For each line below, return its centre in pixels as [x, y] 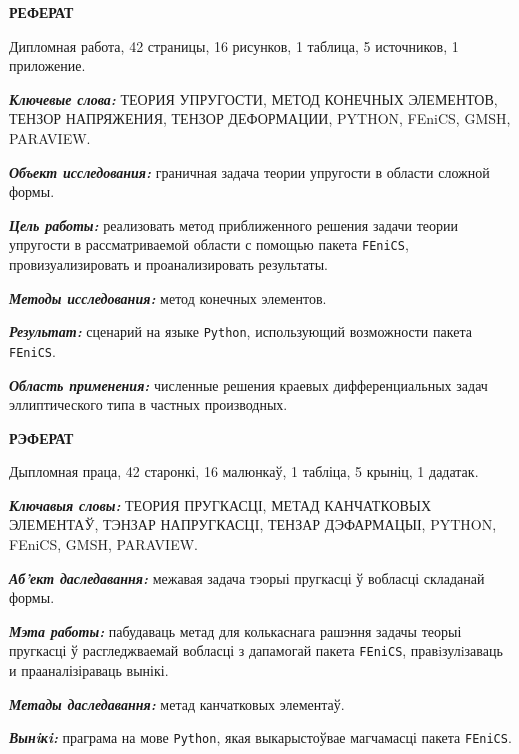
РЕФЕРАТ [41, 12]
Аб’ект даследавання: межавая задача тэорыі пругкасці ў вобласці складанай [247, 577]
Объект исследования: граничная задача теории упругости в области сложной [249, 171]
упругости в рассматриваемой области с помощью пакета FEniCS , [209, 244]
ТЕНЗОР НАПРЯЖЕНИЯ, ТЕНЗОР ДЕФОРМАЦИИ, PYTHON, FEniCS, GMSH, [260, 118]
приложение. [47, 65]
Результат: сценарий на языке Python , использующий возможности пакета [240, 331]
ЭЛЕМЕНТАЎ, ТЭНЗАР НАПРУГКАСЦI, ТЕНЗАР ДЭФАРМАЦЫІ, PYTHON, [253, 524]
